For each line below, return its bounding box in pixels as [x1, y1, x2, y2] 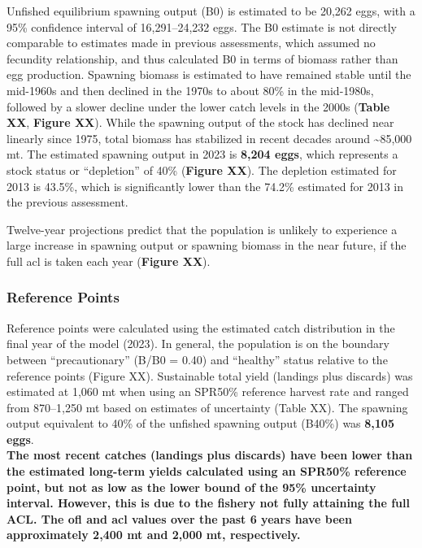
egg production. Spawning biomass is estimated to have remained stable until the [7, 66, 411, 83]
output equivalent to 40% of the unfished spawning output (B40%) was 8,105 [7, 415, 394, 432]
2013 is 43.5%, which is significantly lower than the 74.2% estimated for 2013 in [7, 177, 404, 194]
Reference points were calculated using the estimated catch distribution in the [7, 319, 395, 336]
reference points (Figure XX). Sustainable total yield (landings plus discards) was [7, 367, 413, 384]
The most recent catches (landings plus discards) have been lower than [7, 446, 413, 463]
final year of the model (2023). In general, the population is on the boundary [7, 335, 389, 352]
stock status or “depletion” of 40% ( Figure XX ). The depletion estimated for [7, 161, 397, 178]
